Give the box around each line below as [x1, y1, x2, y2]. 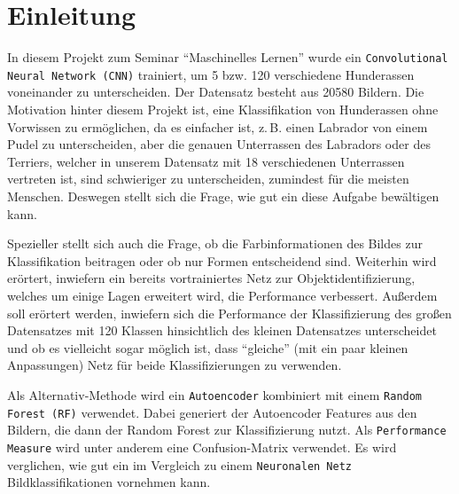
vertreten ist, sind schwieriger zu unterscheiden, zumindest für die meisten [7, 169, 409, 188]
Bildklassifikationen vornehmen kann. [7, 473, 211, 491]
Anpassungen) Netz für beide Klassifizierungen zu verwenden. [7, 356, 342, 374]
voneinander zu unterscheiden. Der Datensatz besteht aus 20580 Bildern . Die [7, 82, 424, 101]
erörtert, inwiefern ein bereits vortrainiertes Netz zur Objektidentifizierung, [7, 269, 416, 287]
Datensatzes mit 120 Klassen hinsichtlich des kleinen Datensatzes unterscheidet [7, 321, 437, 340]
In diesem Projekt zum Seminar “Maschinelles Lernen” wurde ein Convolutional [7, 48, 448, 67]
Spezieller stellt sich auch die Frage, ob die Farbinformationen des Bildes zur [7, 234, 423, 253]
